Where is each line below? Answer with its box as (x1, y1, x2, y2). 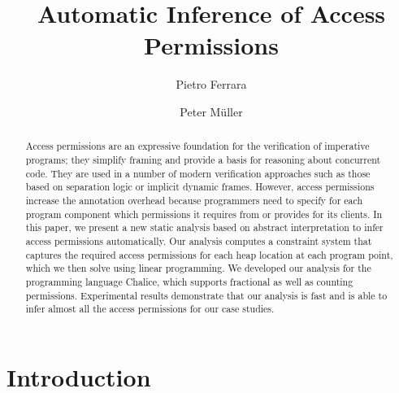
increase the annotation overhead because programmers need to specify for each (25, 193, 363, 207)
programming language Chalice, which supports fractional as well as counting (25, 274, 353, 288)
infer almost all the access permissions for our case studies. (25, 302, 275, 316)
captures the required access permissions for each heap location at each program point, (25, 247, 393, 261)
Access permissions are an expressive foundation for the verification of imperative (25, 139, 370, 153)
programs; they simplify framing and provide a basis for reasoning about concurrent (25, 152, 381, 166)
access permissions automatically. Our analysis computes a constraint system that (25, 234, 372, 247)
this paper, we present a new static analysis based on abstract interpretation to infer (25, 221, 384, 234)
